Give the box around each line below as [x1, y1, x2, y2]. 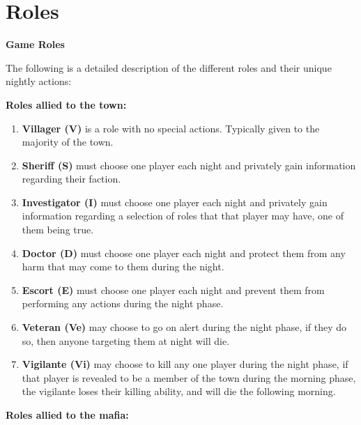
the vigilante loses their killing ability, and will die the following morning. [22, 384, 336, 399]
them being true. [22, 222, 94, 237]
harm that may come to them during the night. [22, 259, 224, 274]
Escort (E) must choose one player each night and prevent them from [22, 282, 325, 297]
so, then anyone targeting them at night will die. [22, 333, 230, 348]
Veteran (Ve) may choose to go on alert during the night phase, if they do [22, 320, 347, 334]
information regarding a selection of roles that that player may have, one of [22, 208, 344, 223]
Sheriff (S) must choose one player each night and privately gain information [22, 157, 356, 172]
